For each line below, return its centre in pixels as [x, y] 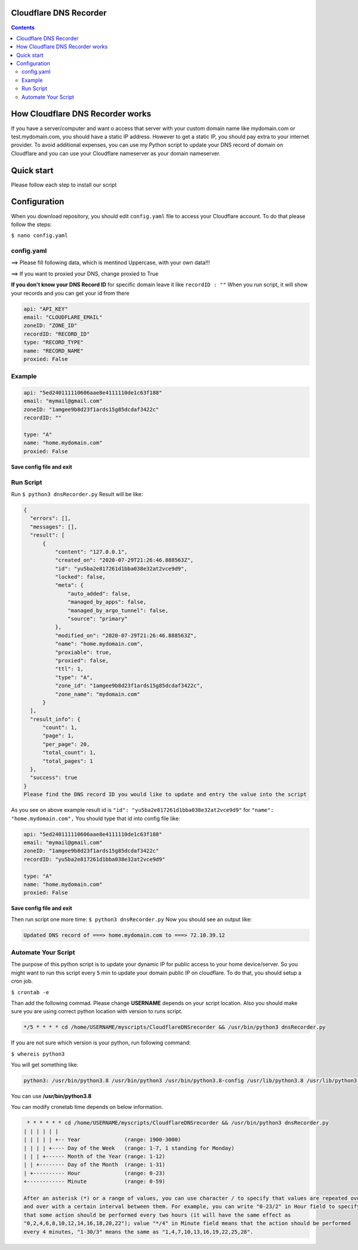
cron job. [22, 981]
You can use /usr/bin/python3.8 [51, 1096]
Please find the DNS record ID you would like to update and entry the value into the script [165, 794]
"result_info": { [55, 719]
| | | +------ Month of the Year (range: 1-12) [94, 1156]
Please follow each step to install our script [64, 185]
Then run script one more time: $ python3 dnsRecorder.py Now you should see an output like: [132, 919]
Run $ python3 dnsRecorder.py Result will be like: [77, 494]
